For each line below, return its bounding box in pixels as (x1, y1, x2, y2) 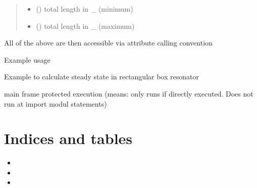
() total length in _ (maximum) (36, 20, 135, 31)
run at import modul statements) (4, 98, 107, 109)
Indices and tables (4, 128, 133, 149)
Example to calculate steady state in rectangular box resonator (4, 71, 199, 82)
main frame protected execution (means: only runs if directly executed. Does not (4, 88, 253, 99)
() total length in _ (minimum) (36, 4, 133, 14)
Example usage (4, 54, 50, 65)
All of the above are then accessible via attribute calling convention (4, 37, 213, 48)
